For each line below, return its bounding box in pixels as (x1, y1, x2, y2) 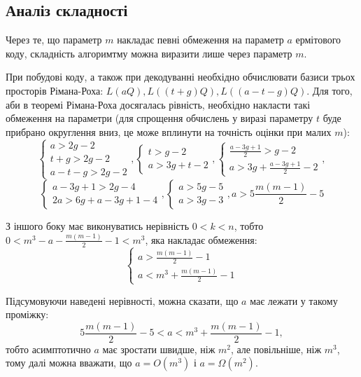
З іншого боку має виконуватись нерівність (6, 218, 190, 233)
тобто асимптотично (6, 341, 91, 356)
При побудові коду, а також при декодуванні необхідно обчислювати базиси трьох (6, 69, 355, 84)
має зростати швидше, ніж (102, 341, 215, 356)
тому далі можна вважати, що (6, 355, 132, 370)
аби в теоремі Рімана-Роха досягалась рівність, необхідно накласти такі (6, 97, 311, 111)
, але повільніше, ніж (230, 341, 322, 356)
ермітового (295, 32, 341, 47)
